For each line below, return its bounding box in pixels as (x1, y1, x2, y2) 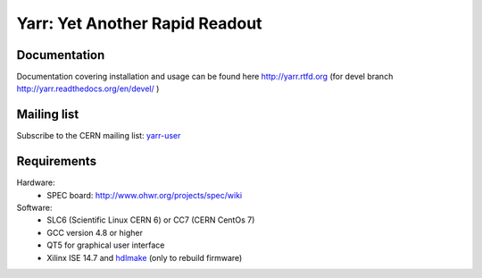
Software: (16, 202, 53, 214)
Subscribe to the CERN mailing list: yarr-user (16, 131, 181, 141)
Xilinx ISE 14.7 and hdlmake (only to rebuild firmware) (46, 252, 243, 263)
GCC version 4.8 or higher (46, 227, 143, 238)
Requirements (16, 154, 97, 169)
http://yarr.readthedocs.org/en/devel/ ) (16, 83, 160, 94)
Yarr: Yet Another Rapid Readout (16, 13, 262, 33)
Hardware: (16, 177, 55, 188)
